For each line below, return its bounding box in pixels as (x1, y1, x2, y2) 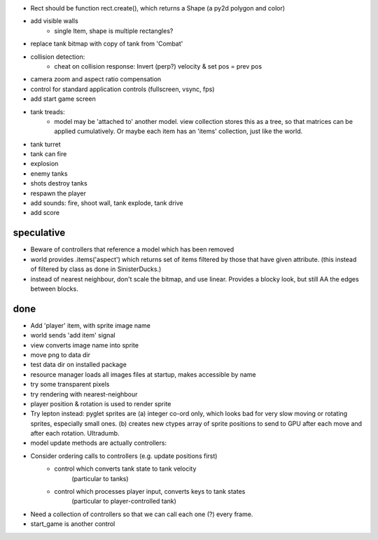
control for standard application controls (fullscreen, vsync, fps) (30, 85, 215, 93)
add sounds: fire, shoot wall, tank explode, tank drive (30, 199, 183, 207)
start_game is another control (30, 520, 115, 528)
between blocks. (30, 284, 78, 293)
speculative (13, 227, 66, 239)
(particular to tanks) (71, 474, 129, 483)
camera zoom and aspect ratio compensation (30, 75, 162, 83)
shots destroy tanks (30, 179, 87, 188)
